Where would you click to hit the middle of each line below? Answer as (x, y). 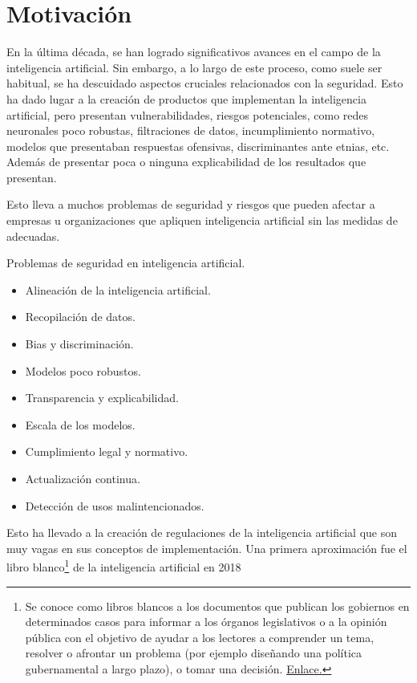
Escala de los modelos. (80, 424)
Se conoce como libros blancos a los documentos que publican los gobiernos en (217, 606)
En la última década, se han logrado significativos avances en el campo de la (194, 52)
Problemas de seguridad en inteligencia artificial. (126, 263)
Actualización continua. (83, 478)
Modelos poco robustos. (83, 370)
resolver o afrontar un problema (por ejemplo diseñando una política (194, 653)
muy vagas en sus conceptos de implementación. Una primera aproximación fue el (207, 548)
